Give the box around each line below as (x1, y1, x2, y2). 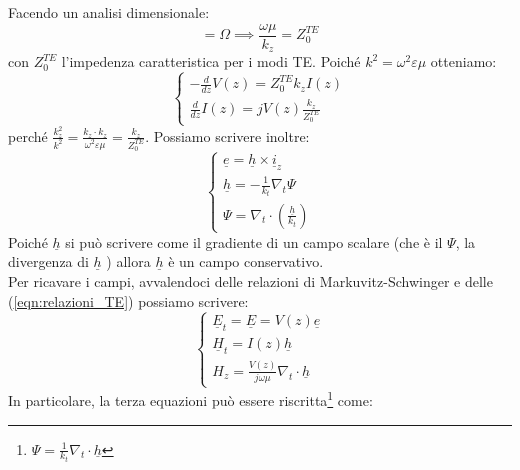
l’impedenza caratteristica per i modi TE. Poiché (61, 51, 361, 72)
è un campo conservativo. (168, 251, 324, 272)
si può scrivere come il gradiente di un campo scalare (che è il (65, 231, 443, 252)
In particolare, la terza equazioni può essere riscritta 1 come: (8, 387, 373, 411)
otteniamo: (430, 51, 497, 72)
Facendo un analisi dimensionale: (8, 2, 210, 22)
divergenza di (8, 251, 89, 272)
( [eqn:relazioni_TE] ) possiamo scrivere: (8, 290, 249, 311)
